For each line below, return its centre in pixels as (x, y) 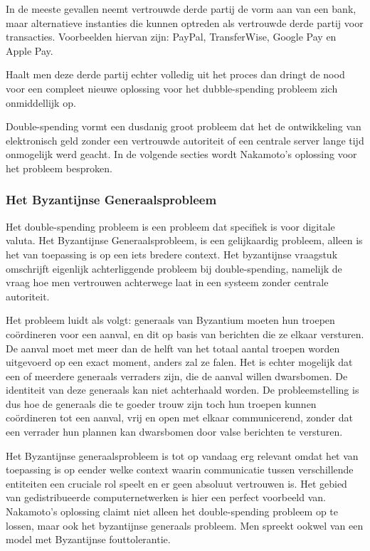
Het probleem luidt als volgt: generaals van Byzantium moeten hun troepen (170, 320)
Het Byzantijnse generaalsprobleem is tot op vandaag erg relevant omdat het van (182, 455)
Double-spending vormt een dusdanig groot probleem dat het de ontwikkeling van (184, 126)
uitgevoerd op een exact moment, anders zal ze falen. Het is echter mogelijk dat (179, 362)
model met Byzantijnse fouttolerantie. (88, 539)
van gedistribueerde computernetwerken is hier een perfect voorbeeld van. (166, 497)
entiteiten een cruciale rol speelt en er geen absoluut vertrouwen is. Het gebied (176, 483)
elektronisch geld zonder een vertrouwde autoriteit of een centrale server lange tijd (185, 140)
